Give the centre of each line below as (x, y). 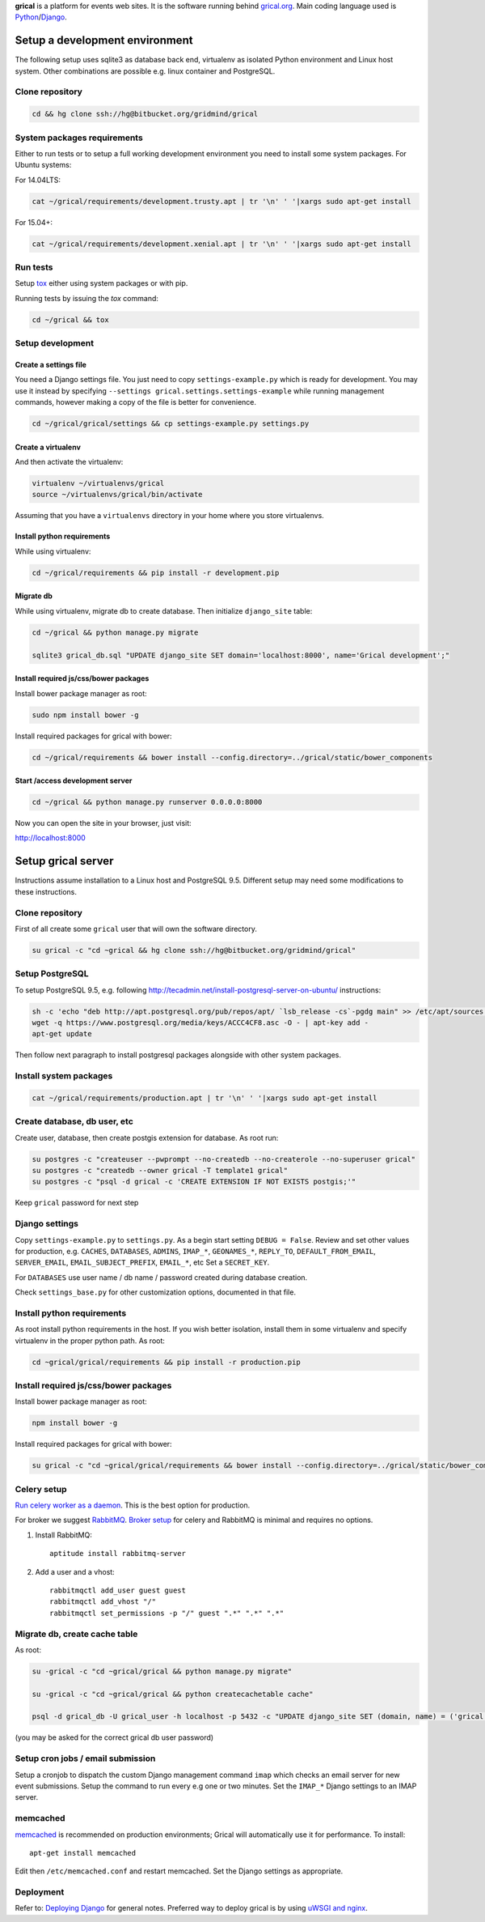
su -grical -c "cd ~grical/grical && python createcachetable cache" (173, 1694)
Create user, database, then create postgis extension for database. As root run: (147, 1137)
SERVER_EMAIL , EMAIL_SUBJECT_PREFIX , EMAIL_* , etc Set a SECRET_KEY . (142, 1262)
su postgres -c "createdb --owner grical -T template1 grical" (160, 1171)
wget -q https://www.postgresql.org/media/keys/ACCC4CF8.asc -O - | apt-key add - (200, 1023)
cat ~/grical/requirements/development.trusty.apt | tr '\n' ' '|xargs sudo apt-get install (221, 201)
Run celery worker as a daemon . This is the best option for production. (133, 1505)
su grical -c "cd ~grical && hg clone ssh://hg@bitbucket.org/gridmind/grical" (194, 950)
